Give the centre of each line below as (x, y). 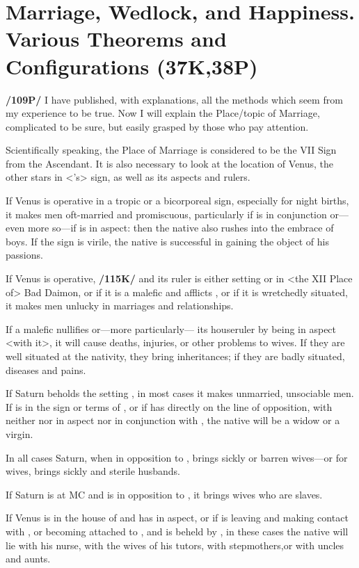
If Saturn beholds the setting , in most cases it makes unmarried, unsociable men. (180, 393)
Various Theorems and (116, 39)
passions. (24, 255)
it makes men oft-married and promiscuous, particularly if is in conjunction (166, 214)
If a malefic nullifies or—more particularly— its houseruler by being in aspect (171, 328)
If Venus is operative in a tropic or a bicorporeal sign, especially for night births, (177, 201)
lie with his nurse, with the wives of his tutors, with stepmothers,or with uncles (175, 545)
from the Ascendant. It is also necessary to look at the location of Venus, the (170, 163)
